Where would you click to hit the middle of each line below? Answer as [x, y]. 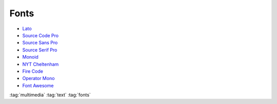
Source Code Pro [41, 35]
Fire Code [33, 71]
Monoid [30, 57]
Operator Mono [38, 79]
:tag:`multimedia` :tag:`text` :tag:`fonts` [50, 95]
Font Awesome [38, 85]
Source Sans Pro [40, 43]
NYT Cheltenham [41, 64]
